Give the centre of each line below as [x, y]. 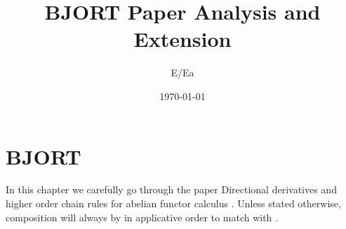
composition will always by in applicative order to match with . [142, 217]
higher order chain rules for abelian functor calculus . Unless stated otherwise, [173, 203]
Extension [182, 39]
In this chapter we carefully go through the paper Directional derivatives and [171, 189]
